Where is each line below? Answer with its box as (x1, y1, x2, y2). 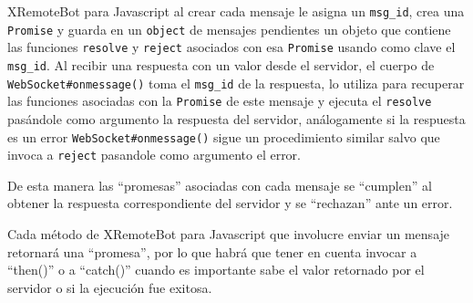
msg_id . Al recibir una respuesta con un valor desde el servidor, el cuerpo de (7, 55, 435, 74)
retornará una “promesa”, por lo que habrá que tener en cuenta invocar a (7, 242, 417, 261)
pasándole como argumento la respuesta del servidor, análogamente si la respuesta (7, 109, 466, 128)
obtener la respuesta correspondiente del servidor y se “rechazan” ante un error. (7, 193, 453, 213)
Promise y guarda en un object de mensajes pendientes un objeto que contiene (7, 19, 451, 38)
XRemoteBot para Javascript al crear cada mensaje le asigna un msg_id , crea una (7, 2, 465, 20)
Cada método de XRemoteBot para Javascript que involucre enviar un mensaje (7, 225, 450, 244)
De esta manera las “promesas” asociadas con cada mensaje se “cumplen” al (7, 175, 432, 194)
